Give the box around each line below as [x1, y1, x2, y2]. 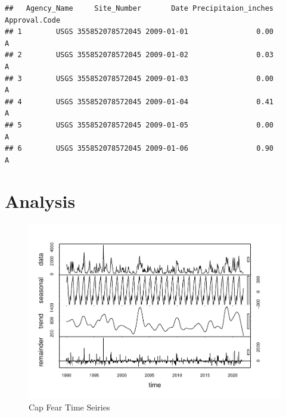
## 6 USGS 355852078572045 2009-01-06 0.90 [5, 144, 274, 153]
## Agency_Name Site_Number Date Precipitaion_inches [5, 4, 274, 13]
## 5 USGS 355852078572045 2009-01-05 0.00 [5, 120, 274, 129]
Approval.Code [5, 15, 61, 24]
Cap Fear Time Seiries [29, 400, 110, 413]
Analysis [5, 188, 76, 213]
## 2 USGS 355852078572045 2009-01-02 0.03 [5, 51, 274, 60]
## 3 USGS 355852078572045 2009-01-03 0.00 [5, 74, 274, 83]
